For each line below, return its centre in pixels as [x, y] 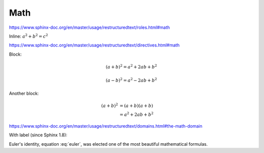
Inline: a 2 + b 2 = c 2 [29, 36]
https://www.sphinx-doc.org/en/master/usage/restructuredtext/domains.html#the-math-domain [106, 126]
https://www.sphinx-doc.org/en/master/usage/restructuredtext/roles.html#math [89, 27]
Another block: [24, 93]
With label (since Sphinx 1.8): [38, 135]
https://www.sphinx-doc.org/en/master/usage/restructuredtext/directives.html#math [94, 45]
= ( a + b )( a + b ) [136, 106]
